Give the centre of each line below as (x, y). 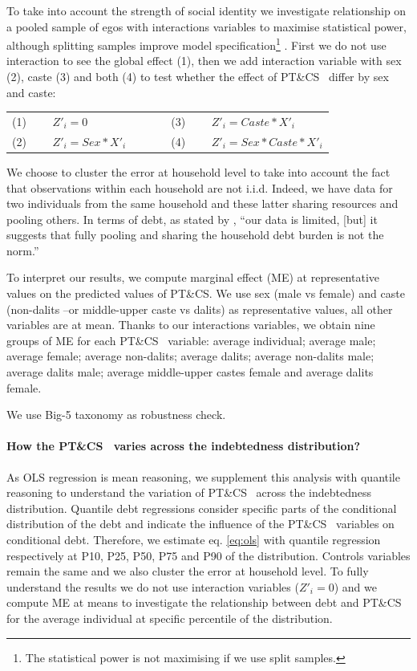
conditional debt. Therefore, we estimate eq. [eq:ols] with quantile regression (194, 539)
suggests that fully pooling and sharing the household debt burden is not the (195, 235)
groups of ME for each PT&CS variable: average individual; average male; (191, 340)
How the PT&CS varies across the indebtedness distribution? (184, 446)
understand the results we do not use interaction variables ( (153, 586)
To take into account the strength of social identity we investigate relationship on (206, 10)
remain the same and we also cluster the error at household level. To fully (188, 571)
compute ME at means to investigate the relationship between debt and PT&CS (204, 602)
